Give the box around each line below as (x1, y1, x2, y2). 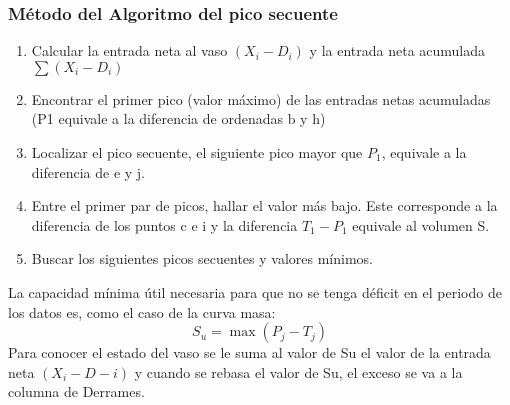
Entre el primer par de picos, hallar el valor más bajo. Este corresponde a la (31, 195, 498, 216)
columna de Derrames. (8, 381, 145, 402)
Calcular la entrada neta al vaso (31, 40, 228, 61)
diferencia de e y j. (31, 161, 146, 182)
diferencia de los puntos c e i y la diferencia (31, 214, 298, 235)
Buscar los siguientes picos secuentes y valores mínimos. (31, 248, 373, 269)
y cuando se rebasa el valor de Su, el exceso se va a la (134, 361, 463, 382)
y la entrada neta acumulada (309, 40, 486, 61)
